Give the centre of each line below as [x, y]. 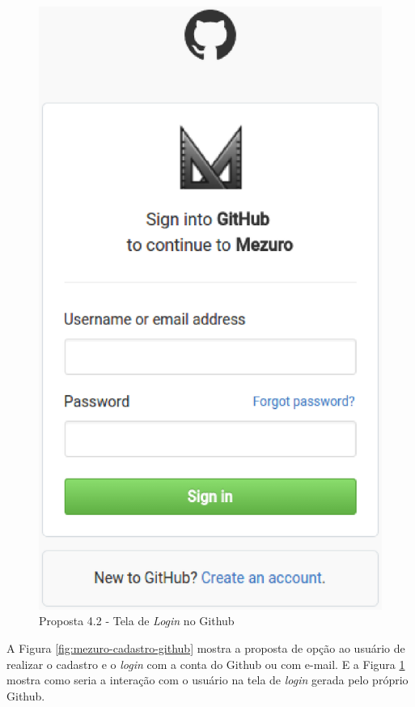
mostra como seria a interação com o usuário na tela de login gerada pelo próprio [207, 680]
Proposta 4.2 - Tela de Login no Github [137, 621]
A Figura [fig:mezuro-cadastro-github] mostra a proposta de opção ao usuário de [206, 647]
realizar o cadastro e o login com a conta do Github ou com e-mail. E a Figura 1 [206, 664]
